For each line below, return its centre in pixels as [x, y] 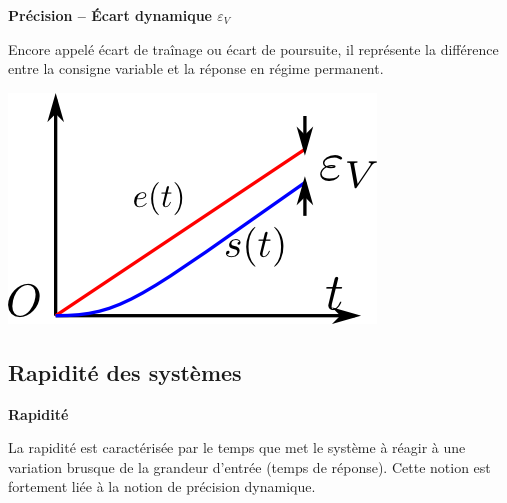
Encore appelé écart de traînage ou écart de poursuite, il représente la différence [253, 48]
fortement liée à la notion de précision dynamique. [162, 486]
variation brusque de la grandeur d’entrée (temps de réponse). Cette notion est [249, 466]
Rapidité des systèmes [125, 371]
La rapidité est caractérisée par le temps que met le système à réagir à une [237, 447]
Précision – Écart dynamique [110, 15]
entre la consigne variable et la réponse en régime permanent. [196, 68]
